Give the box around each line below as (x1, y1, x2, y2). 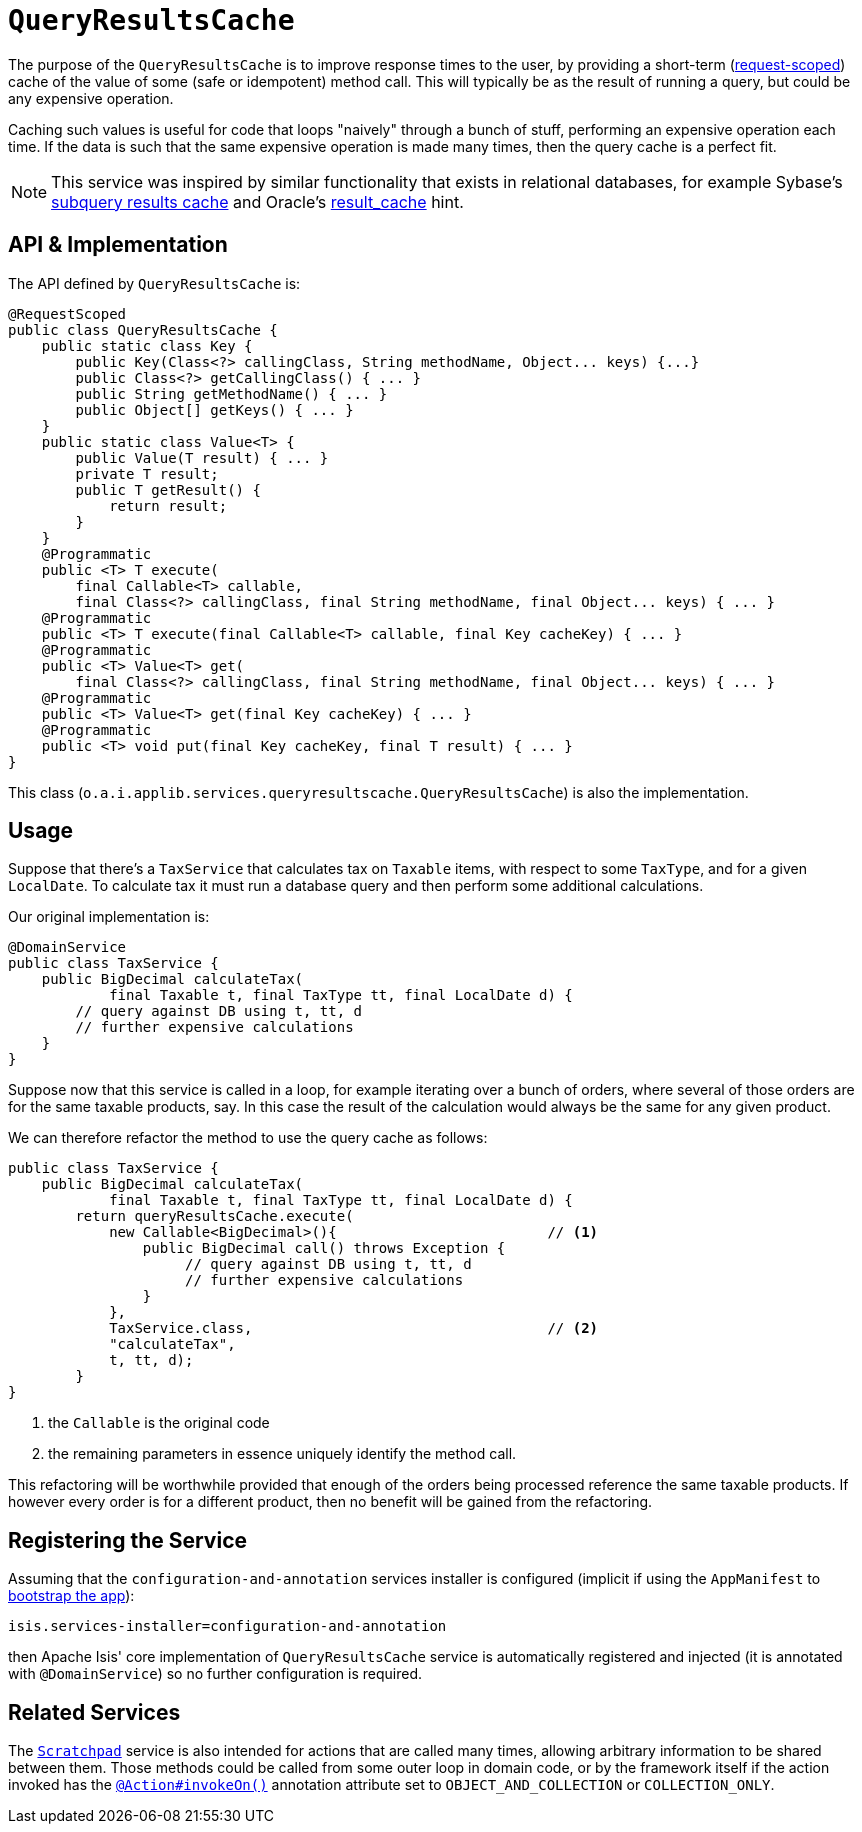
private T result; (75, 465, 219, 482)
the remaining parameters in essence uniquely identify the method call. (48, 1445, 517, 1463)
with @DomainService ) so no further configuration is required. (8, 1665, 422, 1683)
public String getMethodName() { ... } (75, 385, 388, 402)
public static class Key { (41, 337, 253, 354)
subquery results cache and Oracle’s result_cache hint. (51, 191, 464, 212)
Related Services (8, 1699, 181, 1725)
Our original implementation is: (8, 908, 210, 926)
